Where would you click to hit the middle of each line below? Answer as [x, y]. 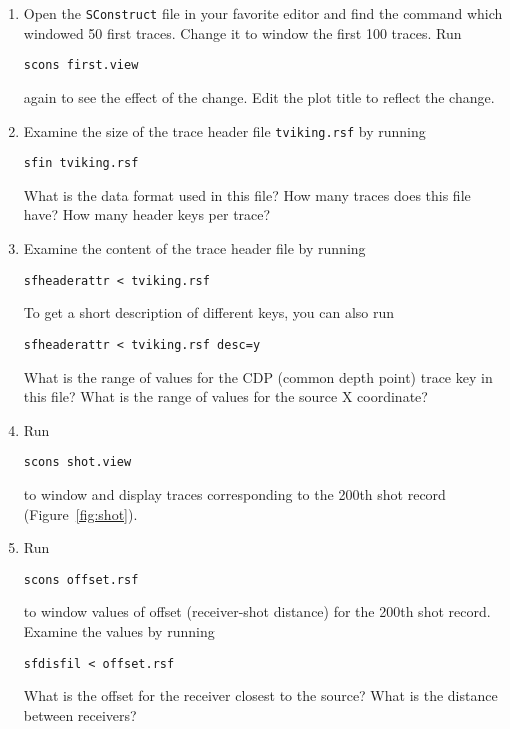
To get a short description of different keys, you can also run [209, 312]
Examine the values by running [119, 630]
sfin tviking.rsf [81, 163]
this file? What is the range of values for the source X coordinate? [225, 396]
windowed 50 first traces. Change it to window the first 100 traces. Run [242, 32]
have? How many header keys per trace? [147, 214]
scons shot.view [77, 462]
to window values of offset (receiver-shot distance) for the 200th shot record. [257, 611]
